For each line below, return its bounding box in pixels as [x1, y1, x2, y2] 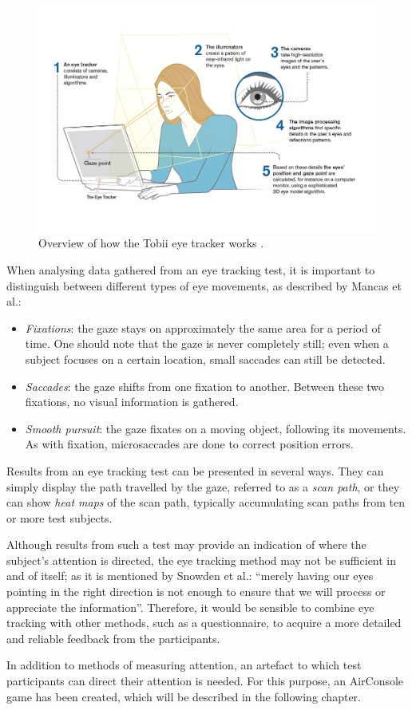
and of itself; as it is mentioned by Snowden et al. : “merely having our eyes [6, 567, 374, 584]
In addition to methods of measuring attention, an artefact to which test [6, 657, 362, 673]
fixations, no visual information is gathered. [25, 393, 239, 410]
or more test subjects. [6, 509, 113, 526]
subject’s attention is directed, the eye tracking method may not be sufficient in [6, 551, 397, 568]
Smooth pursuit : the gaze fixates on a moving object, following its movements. [25, 420, 406, 436]
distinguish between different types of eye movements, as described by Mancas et [6, 277, 402, 294]
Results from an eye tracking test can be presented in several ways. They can [6, 462, 384, 479]
